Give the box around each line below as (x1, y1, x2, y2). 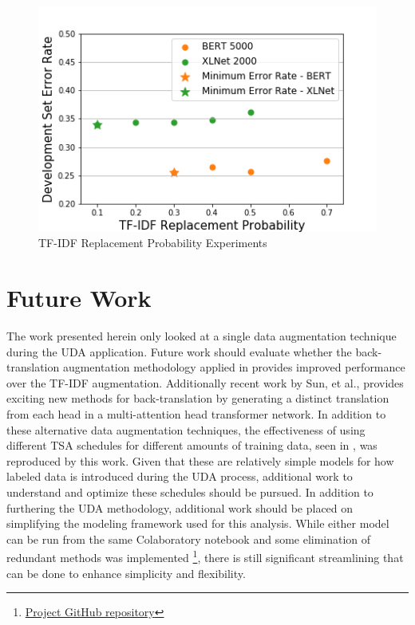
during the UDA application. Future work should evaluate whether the (6, 343, 352, 360)
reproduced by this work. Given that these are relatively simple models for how (6, 452, 394, 469)
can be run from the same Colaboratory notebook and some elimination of (6, 530, 371, 547)
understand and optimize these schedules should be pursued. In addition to (6, 483, 373, 500)
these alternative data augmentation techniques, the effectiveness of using (6, 421, 366, 438)
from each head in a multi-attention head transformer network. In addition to (6, 405, 386, 422)
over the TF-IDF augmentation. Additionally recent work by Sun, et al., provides (6, 374, 404, 391)
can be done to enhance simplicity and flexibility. (6, 564, 246, 581)
